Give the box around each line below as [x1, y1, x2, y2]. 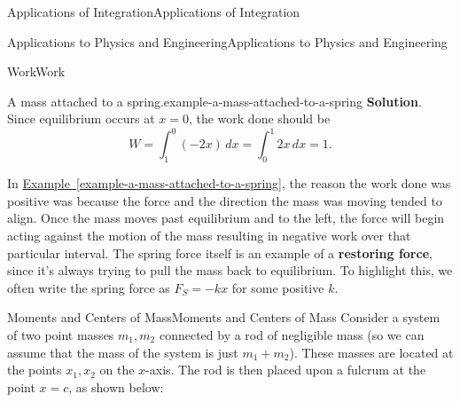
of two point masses [7, 326, 114, 344]
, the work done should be [188, 109, 331, 128]
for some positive [231, 278, 324, 296]
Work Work [7, 62, 66, 81]
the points [7, 360, 62, 379]
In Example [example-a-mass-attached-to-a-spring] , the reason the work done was [7, 174, 451, 193]
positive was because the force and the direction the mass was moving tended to [7, 191, 442, 209]
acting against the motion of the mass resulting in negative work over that [7, 226, 411, 245]
